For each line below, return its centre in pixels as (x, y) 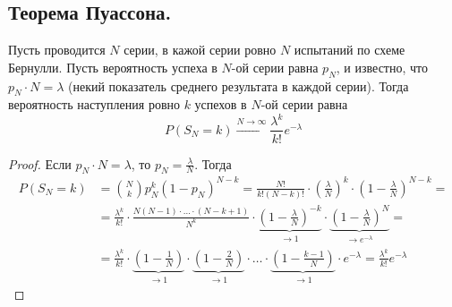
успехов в (221, 104)
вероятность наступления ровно (94, 104)
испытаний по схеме (350, 50)
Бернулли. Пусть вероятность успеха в (113, 67)
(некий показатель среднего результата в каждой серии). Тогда (239, 85)
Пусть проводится (57, 50)
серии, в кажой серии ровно (200, 50)
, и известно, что (382, 67)
